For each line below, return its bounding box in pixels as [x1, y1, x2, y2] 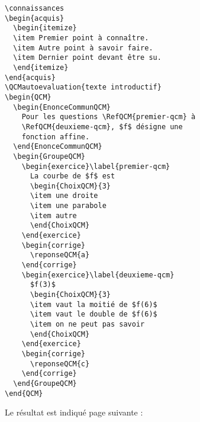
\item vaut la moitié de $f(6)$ [30, 300, 157, 309]
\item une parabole [30, 202, 107, 210]
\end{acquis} [5, 73, 56, 82]
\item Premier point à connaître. [13, 33, 149, 42]
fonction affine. [21, 132, 90, 141]
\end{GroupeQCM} [13, 379, 77, 388]
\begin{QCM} [5, 92, 51, 101]
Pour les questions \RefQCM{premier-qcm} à [21, 113, 196, 122]
